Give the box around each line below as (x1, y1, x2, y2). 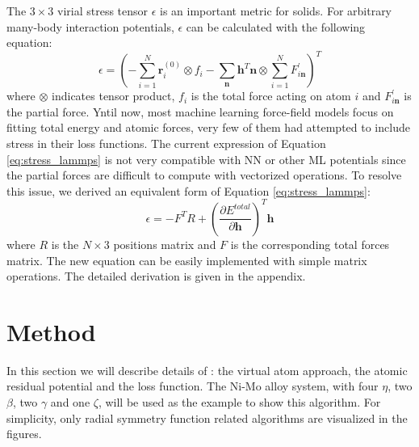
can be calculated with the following (186, 18, 366, 35)
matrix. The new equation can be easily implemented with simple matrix (6, 251, 367, 268)
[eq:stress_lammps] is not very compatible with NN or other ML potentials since (6, 150, 406, 167)
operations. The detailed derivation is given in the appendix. (6, 268, 306, 285)
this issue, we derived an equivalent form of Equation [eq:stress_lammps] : (6, 182, 371, 199)
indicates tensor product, (52, 87, 175, 104)
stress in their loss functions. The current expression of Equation (6, 135, 326, 152)
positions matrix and (113, 235, 216, 252)
